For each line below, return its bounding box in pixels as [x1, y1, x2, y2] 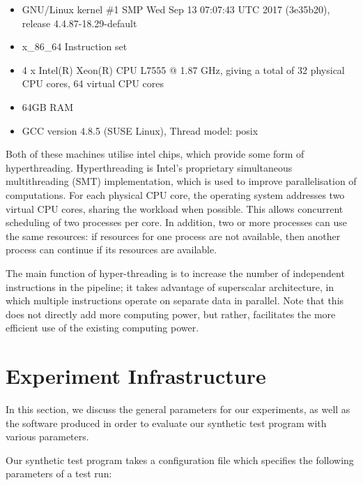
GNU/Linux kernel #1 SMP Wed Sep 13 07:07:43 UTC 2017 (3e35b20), [22, 2, 330, 16]
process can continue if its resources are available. [6, 242, 217, 257]
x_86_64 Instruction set [22, 39, 128, 54]
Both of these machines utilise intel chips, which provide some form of [6, 147, 304, 161]
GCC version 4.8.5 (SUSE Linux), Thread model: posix [22, 123, 258, 137]
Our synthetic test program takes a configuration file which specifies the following [6, 452, 354, 467]
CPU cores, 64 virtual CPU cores [22, 76, 164, 91]
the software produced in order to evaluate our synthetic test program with [6, 415, 327, 430]
